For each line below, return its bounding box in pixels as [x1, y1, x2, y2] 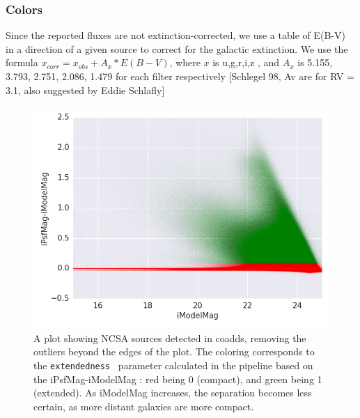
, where [169, 55, 201, 70]
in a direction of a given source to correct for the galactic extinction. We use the [6, 41, 348, 56]
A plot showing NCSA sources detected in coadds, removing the [33, 330, 306, 345]
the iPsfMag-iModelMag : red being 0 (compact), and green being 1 [33, 371, 322, 386]
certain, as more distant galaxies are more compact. [33, 398, 254, 413]
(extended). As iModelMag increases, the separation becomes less [33, 385, 312, 400]
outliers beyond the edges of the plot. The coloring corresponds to [33, 344, 315, 359]
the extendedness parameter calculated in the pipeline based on [33, 357, 313, 372]
